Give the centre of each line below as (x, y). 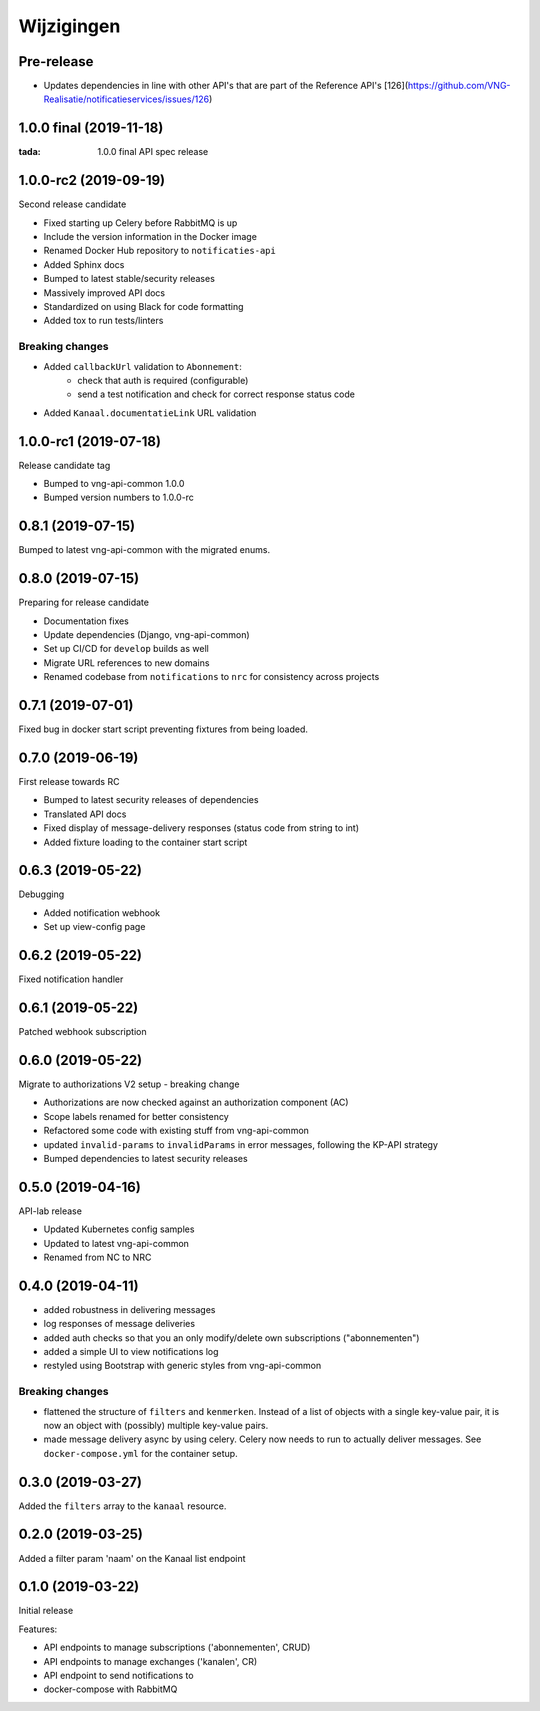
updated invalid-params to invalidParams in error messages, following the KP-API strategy (241, 1144)
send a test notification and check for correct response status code (216, 394)
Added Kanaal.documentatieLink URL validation (150, 412)
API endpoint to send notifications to (118, 1676)
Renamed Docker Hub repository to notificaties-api (160, 251)
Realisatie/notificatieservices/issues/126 (126, 99)
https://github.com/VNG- (459, 86)
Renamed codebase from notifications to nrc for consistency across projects (211, 677)
